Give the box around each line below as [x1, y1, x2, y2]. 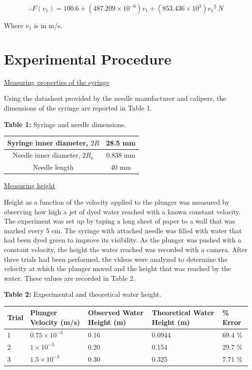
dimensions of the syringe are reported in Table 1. [4, 102, 152, 113]
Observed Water [88, 307, 144, 318]
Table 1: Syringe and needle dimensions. [4, 119, 126, 129]
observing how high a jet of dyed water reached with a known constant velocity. [4, 206, 241, 216]
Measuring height [4, 180, 55, 191]
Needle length [33, 162, 74, 172]
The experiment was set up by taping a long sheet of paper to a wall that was [4, 216, 236, 226]
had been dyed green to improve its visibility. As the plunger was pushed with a [4, 235, 241, 245]
